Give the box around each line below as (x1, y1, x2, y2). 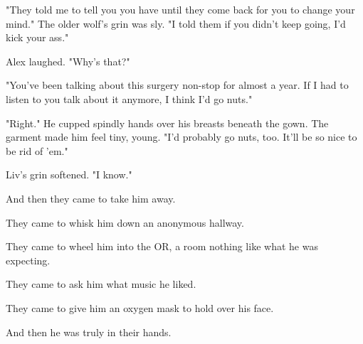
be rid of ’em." (6, 143, 68, 158)
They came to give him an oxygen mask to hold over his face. (6, 300, 274, 315)
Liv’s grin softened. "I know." (6, 167, 132, 182)
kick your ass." (6, 30, 69, 45)
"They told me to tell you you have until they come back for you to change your (6, 2, 355, 16)
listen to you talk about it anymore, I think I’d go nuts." (6, 91, 253, 106)
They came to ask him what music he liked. (6, 276, 196, 291)
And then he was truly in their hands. (6, 324, 172, 339)
